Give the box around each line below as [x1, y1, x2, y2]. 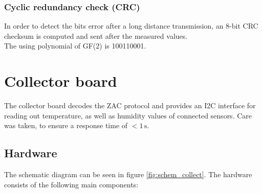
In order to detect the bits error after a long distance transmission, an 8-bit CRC [4, 20, 258, 31]
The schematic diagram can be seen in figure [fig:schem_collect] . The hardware [4, 169, 252, 180]
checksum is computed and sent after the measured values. [4, 30, 188, 41]
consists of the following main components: [4, 179, 139, 189]
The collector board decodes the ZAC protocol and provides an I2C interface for [4, 100, 256, 111]
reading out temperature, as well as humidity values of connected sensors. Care [4, 110, 252, 120]
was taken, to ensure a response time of [4, 120, 128, 131]
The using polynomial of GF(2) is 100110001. [4, 40, 146, 51]
